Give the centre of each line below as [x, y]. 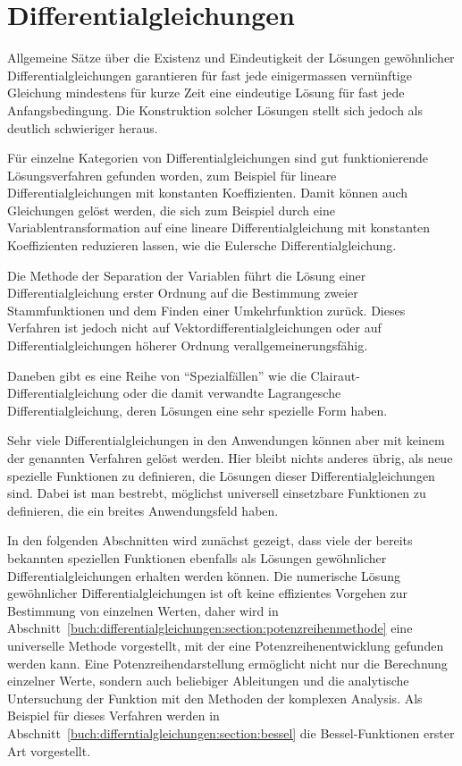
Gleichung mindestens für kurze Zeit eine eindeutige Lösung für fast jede [206, 93]
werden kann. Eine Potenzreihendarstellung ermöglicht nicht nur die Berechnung [227, 663]
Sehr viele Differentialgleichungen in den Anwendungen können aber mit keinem [226, 440]
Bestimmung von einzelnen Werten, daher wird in [143, 610]
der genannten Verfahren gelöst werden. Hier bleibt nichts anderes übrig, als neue [230, 458]
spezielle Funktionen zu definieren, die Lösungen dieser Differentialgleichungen [221, 475]
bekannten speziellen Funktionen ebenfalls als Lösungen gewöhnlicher [197, 557]
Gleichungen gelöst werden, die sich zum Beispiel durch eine [171, 210]
